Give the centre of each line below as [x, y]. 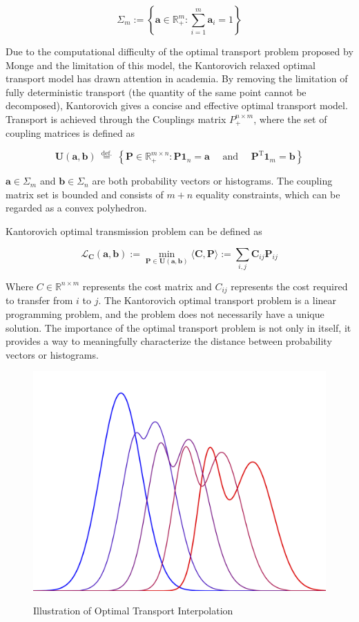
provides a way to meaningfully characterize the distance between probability [169, 341]
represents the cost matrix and [147, 286]
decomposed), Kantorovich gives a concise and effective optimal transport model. [177, 105]
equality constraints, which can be [268, 194]
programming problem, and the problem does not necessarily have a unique [165, 313]
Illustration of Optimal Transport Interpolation [133, 610]
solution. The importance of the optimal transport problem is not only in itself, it [178, 327]
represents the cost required [289, 286]
